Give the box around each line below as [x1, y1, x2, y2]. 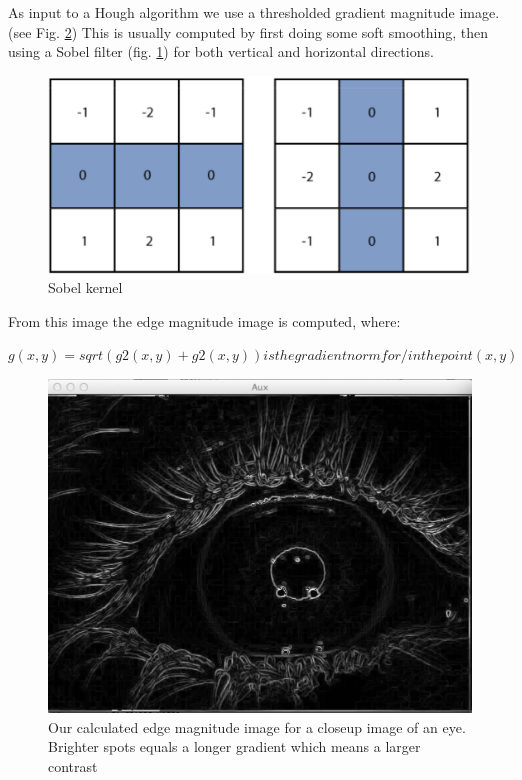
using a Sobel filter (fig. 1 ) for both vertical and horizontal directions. [8, 41, 434, 62]
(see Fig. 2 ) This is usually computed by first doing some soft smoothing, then [8, 21, 488, 42]
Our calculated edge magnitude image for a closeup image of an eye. [48, 716, 466, 737]
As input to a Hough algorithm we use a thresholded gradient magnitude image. [8, 2, 500, 22]
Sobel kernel [48, 277, 123, 298]
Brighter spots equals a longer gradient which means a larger [48, 736, 421, 757]
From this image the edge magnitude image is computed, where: [8, 310, 401, 331]
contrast [48, 756, 98, 776]
